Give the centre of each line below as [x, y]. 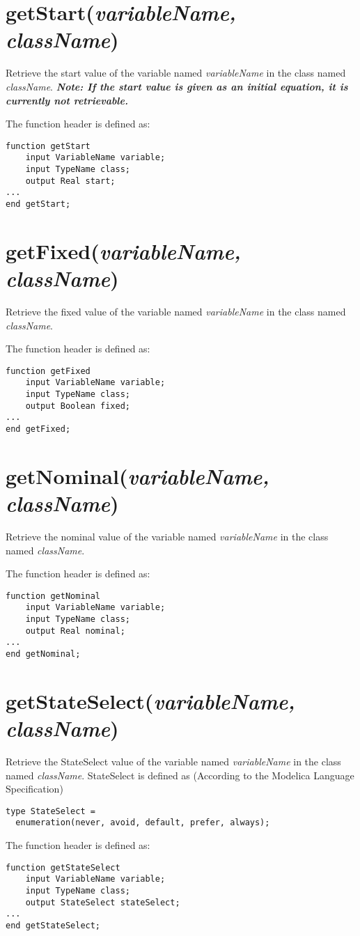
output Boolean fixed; [78, 406]
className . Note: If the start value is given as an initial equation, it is [177, 86]
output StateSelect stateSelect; [103, 902]
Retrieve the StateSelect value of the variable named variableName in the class [173, 761]
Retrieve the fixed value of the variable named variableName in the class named [176, 311]
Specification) [34, 789]
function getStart [48, 146]
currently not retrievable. [67, 100]
